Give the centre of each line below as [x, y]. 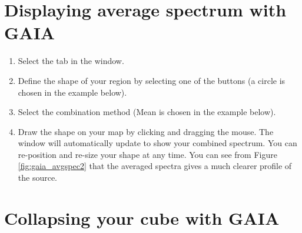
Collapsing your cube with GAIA [142, 217]
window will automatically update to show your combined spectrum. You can [157, 143]
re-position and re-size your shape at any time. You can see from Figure [147, 154]
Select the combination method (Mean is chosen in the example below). [147, 112]
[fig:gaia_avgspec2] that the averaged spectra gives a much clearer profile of [155, 166]
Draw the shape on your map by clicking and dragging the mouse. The [146, 131]
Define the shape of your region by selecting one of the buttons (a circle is [152, 80]
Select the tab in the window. [71, 61]
